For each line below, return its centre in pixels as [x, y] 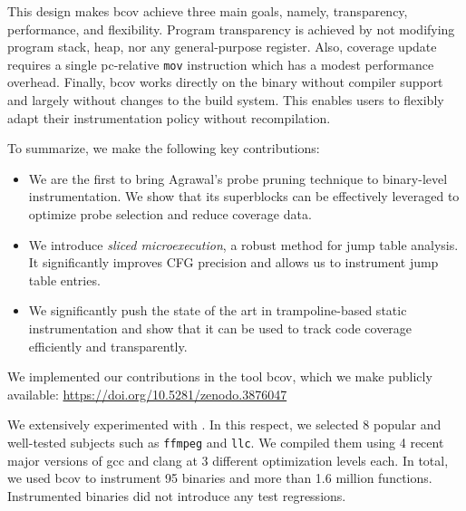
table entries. [64, 280]
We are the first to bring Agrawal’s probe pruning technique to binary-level [238, 178]
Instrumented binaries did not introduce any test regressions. [177, 495]
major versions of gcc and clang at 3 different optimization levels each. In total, [228, 460]
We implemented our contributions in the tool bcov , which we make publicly [220, 376]
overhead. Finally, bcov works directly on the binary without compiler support [225, 82]
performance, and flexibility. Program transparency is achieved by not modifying [231, 29]
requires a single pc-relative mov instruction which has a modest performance [221, 64]
